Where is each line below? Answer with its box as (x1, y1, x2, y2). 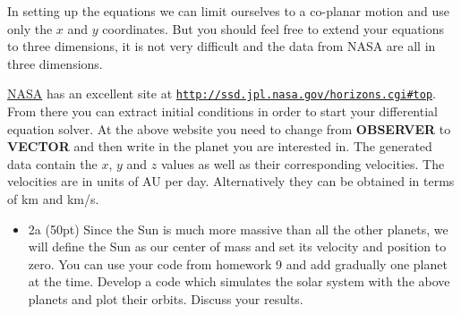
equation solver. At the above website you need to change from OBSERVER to (7, 119, 451, 138)
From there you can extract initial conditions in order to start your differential (7, 102, 438, 121)
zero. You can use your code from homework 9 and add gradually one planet (28, 254, 448, 273)
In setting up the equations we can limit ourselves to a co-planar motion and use (7, 2, 449, 20)
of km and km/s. (7, 190, 99, 208)
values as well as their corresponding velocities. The (160, 154, 445, 173)
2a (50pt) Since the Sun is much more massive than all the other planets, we (28, 219, 448, 238)
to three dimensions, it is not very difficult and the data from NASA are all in (7, 37, 436, 55)
